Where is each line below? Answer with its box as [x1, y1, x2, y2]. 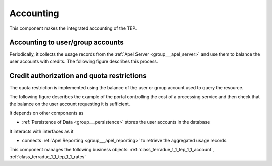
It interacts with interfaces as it [9, 128, 74, 134]
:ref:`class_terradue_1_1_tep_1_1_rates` [9, 153, 86, 160]
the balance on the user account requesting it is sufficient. [9, 101, 130, 107]
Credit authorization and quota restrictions [9, 71, 147, 80]
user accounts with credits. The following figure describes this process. [9, 58, 158, 64]
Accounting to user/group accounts [9, 38, 124, 47]
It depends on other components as [9, 110, 84, 116]
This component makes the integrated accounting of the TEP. [9, 25, 137, 31]
